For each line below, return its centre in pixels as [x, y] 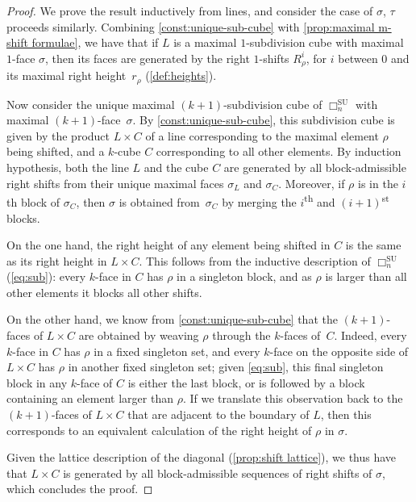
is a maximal [205, 42]
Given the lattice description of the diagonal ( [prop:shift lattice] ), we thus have [202, 457]
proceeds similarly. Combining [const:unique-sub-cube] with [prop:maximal [191, 26]
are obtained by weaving [139, 335]
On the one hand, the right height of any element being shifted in [168, 245]
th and [320, 201]
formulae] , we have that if [95, 42]
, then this [346, 414]
